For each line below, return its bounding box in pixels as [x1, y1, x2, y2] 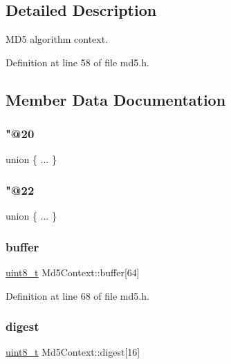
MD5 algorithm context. [6, 32, 109, 46]
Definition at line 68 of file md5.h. [6, 288, 149, 303]
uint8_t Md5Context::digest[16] [6, 345, 140, 359]
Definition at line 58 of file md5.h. [6, 55, 149, 69]
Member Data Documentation [6, 88, 226, 110]
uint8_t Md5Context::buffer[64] [6, 265, 140, 280]
